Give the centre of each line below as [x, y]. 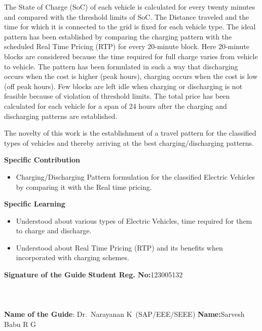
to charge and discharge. [54, 231]
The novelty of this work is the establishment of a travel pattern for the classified [130, 133]
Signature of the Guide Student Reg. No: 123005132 [93, 275]
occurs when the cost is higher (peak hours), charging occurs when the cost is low [131, 76]
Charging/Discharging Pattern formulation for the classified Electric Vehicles [135, 176]
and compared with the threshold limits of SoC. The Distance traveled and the [127, 16]
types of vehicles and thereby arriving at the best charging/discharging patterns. [129, 142]
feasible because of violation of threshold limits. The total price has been [117, 96]
